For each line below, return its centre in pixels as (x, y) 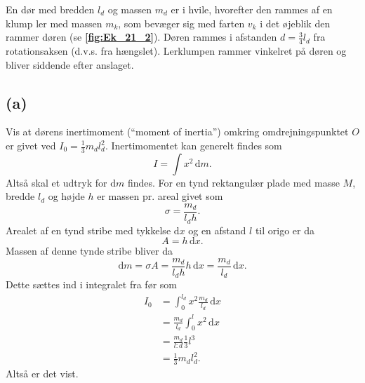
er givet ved (31, 145)
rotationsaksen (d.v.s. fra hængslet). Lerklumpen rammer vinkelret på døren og (176, 51)
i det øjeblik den (295, 23)
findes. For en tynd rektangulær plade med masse (233, 182)
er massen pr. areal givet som (160, 196)
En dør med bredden (50, 9)
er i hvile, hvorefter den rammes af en (252, 9)
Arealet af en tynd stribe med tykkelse (88, 230)
